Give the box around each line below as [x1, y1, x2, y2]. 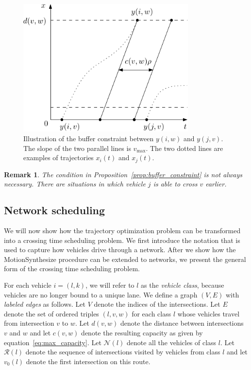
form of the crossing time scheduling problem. [4, 263, 140, 274]
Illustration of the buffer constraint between [23, 133, 154, 144]
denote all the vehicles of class [126, 337, 217, 347]
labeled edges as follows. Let [4, 299, 85, 309]
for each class [132, 308, 171, 318]
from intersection [4, 318, 54, 328]
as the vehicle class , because [141, 280, 224, 290]
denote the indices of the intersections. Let [94, 299, 220, 309]
